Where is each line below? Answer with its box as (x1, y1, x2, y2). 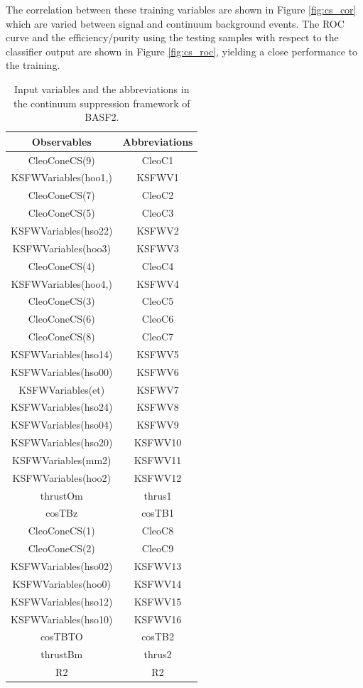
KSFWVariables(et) (18, 382, 105, 397)
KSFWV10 (134, 435, 182, 450)
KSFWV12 (134, 470, 182, 485)
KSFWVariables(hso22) (11, 222, 113, 237)
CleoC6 (141, 311, 174, 326)
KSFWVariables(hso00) (11, 364, 113, 379)
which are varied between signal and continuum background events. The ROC (6, 16, 345, 31)
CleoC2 (141, 188, 174, 203)
